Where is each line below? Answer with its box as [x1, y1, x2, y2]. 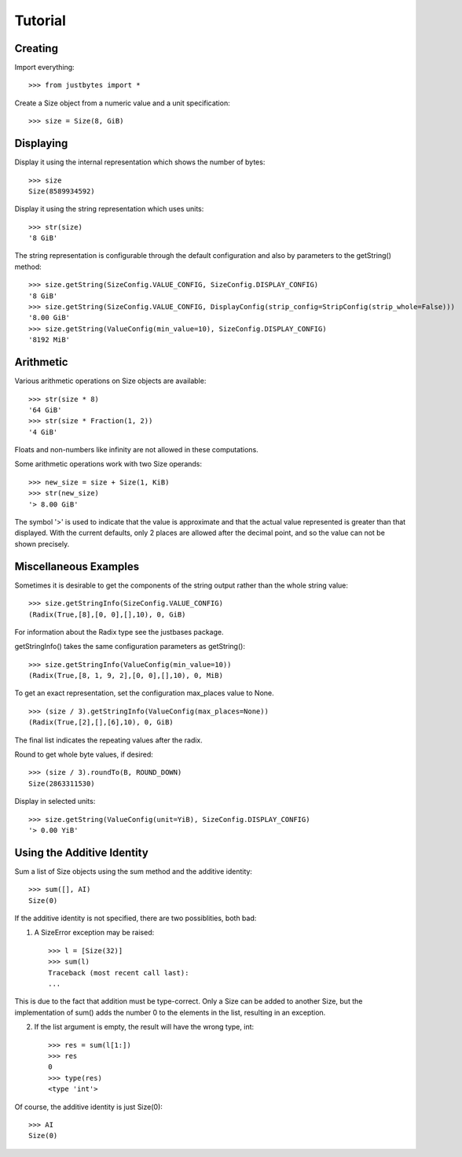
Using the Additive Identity [14, 846, 148, 859]
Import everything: [14, 63, 75, 72]
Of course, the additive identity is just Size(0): [14, 1102, 163, 1111]
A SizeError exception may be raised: [34, 928, 155, 938]
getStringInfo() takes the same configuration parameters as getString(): [14, 642, 245, 651]
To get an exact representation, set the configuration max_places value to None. [14, 688, 274, 698]
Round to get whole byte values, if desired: [14, 750, 153, 759]
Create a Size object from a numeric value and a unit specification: [14, 98, 231, 108]
